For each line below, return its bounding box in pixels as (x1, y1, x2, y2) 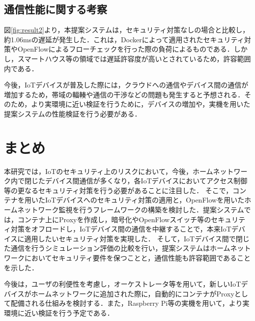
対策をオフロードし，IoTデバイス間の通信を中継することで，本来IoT (10, 224, 231, 234)
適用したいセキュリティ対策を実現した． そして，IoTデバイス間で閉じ (24, 233, 250, 243)
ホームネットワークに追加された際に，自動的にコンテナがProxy (31, 288, 234, 298)
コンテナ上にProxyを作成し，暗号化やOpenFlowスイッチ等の (17, 214, 211, 224)
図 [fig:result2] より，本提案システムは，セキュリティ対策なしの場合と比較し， (4, 25, 250, 35)
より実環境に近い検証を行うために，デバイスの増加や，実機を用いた (31, 99, 251, 109)
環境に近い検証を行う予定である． (4, 307, 114, 318)
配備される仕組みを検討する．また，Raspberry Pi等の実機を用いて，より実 (10, 298, 250, 308)
